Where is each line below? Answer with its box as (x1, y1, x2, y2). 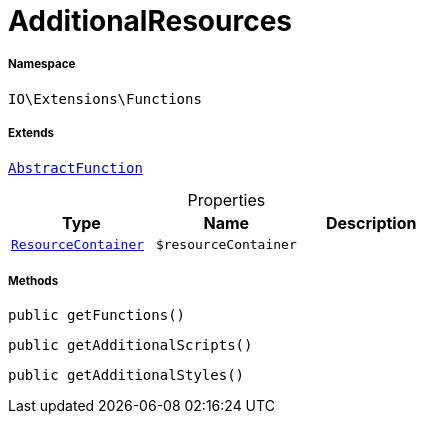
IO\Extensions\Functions (8, 90, 202, 107)
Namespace (8, 57, 76, 72)
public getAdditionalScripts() (8, 337, 253, 354)
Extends (8, 126, 55, 141)
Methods (8, 273, 59, 288)
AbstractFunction (8, 159, 143, 176)
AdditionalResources (8, 4, 293, 38)
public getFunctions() (8, 307, 186, 324)
